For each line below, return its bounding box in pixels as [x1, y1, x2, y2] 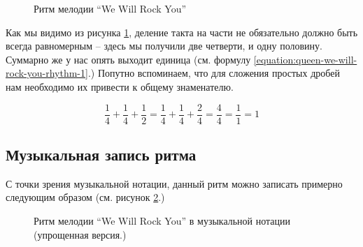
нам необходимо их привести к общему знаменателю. [6, 79, 234, 93]
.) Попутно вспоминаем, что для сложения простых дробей [87, 66, 340, 80]
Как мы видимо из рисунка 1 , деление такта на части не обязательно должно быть [6, 24, 358, 39]
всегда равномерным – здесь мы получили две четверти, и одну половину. [6, 38, 322, 53]
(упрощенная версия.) [34, 227, 127, 241]
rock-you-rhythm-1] [6, 66, 88, 80]
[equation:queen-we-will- [253, 52, 357, 66]
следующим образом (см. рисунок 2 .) [6, 190, 165, 204]
